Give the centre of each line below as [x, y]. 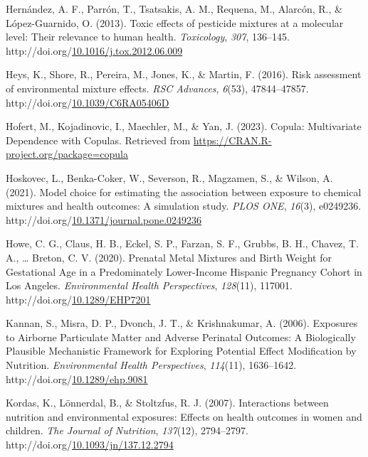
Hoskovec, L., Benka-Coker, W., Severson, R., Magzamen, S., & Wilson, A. [169, 177]
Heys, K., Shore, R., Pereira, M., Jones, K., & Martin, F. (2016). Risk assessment [184, 74]
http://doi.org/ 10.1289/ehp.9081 [77, 378]
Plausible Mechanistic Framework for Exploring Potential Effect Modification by [181, 351]
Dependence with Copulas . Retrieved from [98, 140]
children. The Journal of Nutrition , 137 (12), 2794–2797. [127, 430]
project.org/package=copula [67, 154]
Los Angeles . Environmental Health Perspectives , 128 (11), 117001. [149, 285]
